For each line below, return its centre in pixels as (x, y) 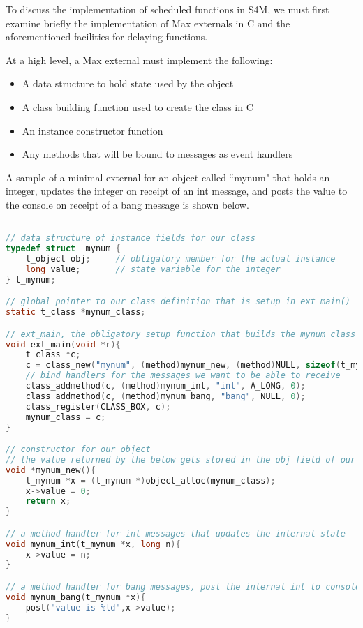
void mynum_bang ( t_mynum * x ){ (76, 597)
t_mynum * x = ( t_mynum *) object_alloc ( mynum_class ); (150, 480)
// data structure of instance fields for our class (131, 238)
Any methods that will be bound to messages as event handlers (157, 154)
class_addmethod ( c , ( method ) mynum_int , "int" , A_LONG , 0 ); (165, 386)
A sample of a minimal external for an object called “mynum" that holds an (168, 177)
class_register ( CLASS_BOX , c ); (98, 406)
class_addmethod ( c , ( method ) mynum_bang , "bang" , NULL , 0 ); (165, 396)
